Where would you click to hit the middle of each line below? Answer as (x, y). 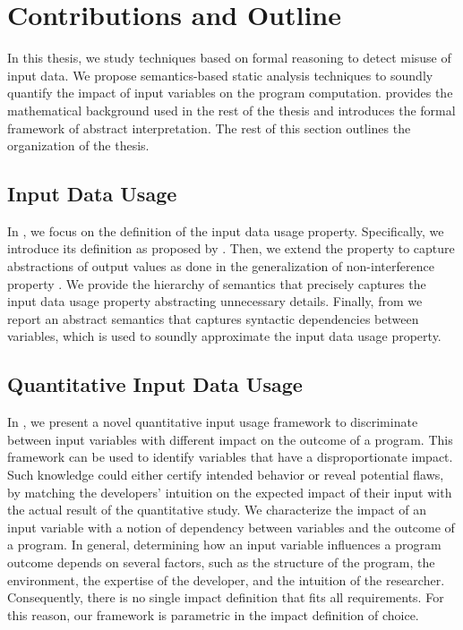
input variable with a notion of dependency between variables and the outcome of (231, 527)
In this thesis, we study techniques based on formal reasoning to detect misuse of (229, 58)
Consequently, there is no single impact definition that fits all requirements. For (226, 597)
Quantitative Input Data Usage (155, 384)
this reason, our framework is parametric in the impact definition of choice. (213, 614)
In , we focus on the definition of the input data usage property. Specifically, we (226, 230)
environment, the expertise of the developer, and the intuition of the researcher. (226, 579)
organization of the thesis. (78, 145)
